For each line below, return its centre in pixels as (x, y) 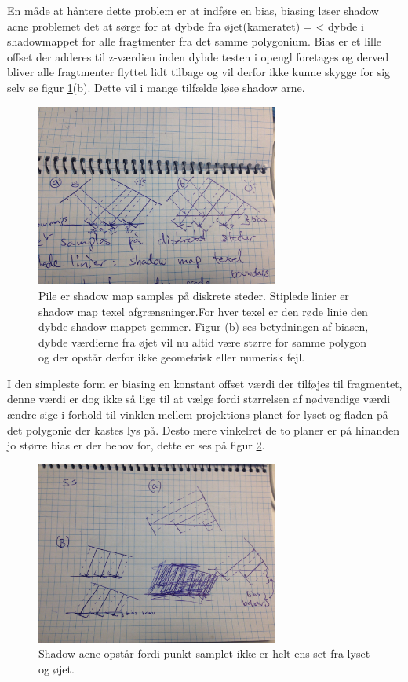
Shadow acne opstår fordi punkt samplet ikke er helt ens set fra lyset (204, 653)
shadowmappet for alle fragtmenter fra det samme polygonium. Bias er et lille (194, 41)
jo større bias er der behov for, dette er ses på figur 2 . (136, 445)
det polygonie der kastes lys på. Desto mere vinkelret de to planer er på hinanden (204, 429)
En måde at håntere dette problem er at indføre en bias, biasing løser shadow (193, 10)
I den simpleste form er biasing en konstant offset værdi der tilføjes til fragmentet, (205, 383)
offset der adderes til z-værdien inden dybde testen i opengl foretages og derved (198, 56)
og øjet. (56, 668)
